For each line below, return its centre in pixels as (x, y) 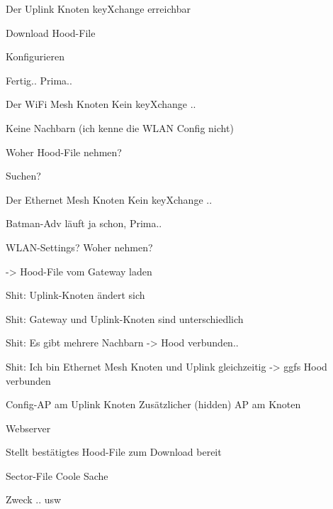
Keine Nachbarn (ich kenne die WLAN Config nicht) (120, 127)
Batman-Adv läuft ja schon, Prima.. (84, 223)
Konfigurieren (35, 56)
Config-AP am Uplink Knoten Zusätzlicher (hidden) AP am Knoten (153, 404)
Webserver (28, 428)
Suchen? (23, 176)
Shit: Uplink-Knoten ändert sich (75, 295)
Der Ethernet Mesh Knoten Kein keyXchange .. (109, 199)
